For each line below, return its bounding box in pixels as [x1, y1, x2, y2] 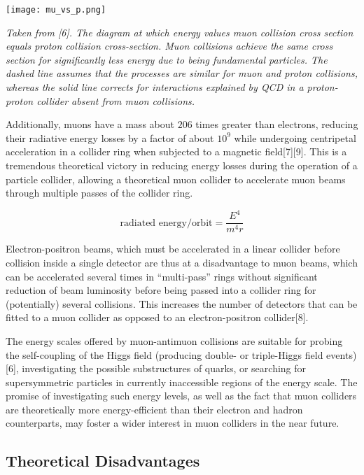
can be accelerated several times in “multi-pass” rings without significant [6, 269, 318, 283]
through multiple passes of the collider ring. [6, 185, 193, 200]
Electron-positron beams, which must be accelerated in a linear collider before [6, 241, 340, 256]
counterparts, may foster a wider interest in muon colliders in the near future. [6, 416, 339, 430]
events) [326, 347, 357, 362]
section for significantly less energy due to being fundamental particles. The [6, 52, 328, 66]
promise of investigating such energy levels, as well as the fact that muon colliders [6, 388, 357, 403]
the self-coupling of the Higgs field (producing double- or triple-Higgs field [6, 347, 323, 362]
